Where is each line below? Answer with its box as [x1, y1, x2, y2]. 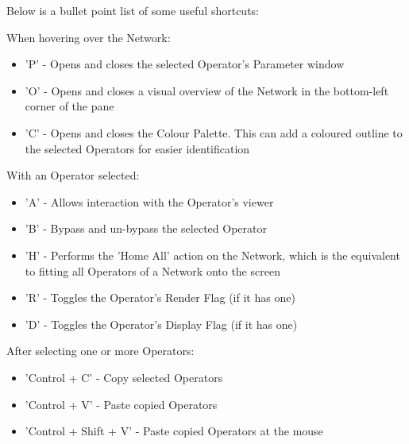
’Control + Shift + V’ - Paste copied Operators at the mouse [25, 423, 323, 439]
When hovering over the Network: [6, 29, 171, 45]
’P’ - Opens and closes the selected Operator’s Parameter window [25, 56, 345, 72]
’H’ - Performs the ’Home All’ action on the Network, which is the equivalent [25, 246, 400, 263]
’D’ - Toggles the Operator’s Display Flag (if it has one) [25, 315, 298, 332]
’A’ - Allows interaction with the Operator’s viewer [25, 193, 274, 210]
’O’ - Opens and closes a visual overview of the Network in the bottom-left [25, 82, 389, 98]
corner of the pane [25, 98, 114, 114]
